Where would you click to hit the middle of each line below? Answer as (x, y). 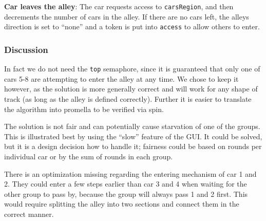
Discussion (26, 49)
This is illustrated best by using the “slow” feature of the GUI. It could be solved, (133, 136)
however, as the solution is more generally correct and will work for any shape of (131, 89)
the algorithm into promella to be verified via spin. (84, 109)
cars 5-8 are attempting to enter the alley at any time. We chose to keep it (121, 78)
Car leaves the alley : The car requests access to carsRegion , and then (119, 6)
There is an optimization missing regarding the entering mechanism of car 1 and (130, 173)
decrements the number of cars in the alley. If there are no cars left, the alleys (127, 16)
